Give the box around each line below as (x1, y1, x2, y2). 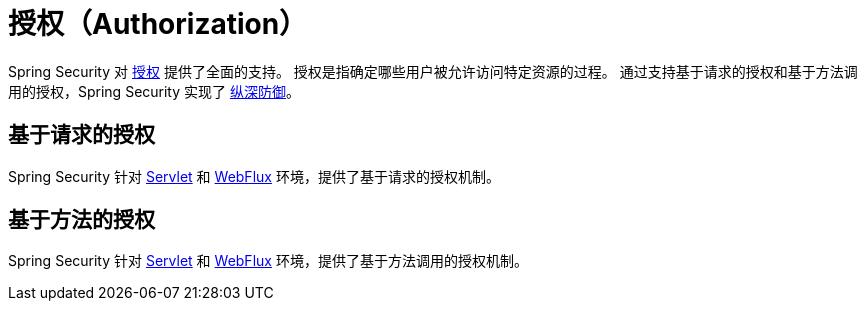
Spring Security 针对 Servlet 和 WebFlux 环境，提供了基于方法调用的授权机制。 (8, 252, 528, 270)
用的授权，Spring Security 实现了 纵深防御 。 (8, 82, 300, 100)
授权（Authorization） (8, 7, 308, 41)
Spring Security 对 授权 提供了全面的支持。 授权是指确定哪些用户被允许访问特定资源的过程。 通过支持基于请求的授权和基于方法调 (8, 62, 858, 80)
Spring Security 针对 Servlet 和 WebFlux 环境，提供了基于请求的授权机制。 (8, 167, 500, 185)
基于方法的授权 (8, 207, 155, 233)
